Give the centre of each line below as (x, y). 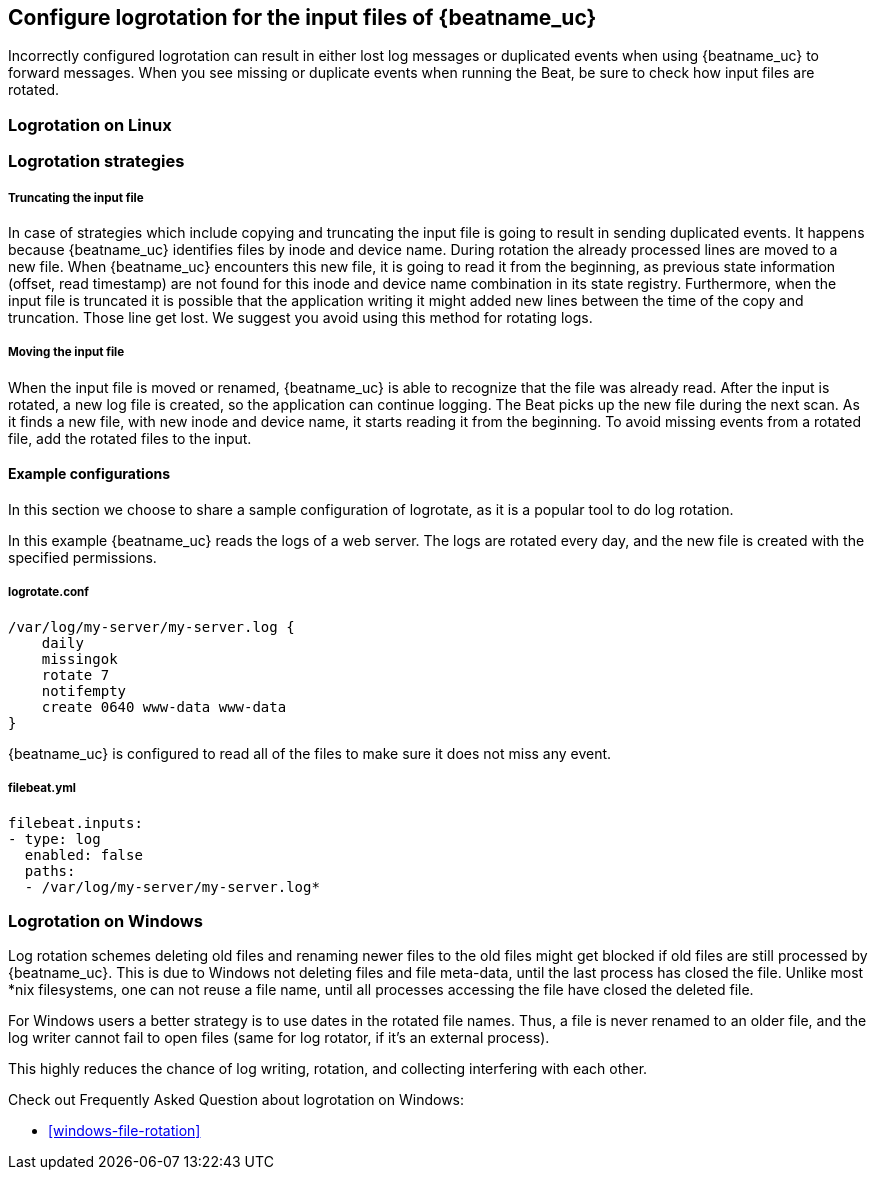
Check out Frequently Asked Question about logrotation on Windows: (236, 1100)
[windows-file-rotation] (124, 1131)
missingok (79, 658)
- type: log (54, 838)
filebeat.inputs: (75, 822)
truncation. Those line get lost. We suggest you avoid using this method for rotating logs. (300, 317)
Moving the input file (66, 352)
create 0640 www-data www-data (164, 706)
